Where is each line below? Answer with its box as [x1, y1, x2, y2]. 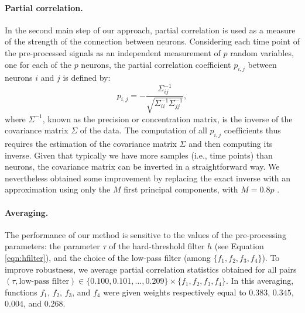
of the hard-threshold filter [109, 240, 205, 252]
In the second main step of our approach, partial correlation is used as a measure [5, 23, 296, 36]
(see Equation [214, 240, 264, 252]
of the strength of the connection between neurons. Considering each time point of [5, 35, 300, 47]
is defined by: [63, 71, 111, 84]
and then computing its [189, 137, 273, 150]
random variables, [230, 46, 294, 59]
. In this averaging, [225, 274, 294, 287]
